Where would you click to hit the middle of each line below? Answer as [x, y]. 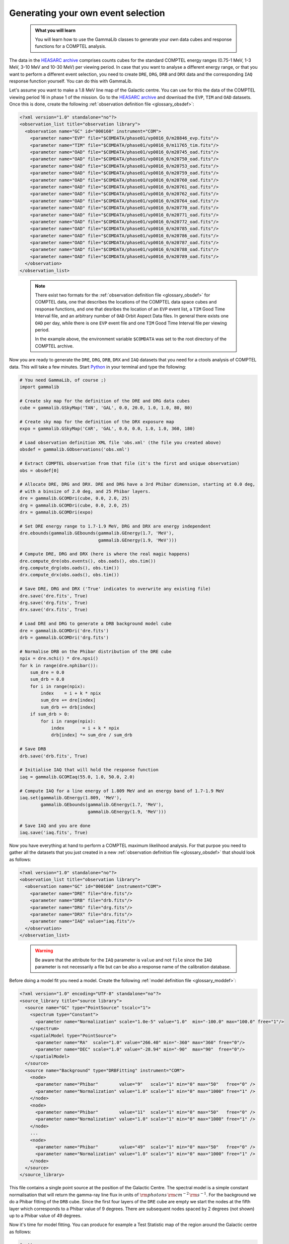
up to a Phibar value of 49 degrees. [45, 1216]
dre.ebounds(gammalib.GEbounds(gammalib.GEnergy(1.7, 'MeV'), [97, 533]
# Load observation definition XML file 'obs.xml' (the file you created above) [120, 443]
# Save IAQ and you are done [55, 826]
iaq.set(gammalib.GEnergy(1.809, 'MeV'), [71, 798]
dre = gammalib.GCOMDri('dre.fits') [64, 630]
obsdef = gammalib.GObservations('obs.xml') [75, 450]
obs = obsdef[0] [39, 470]
